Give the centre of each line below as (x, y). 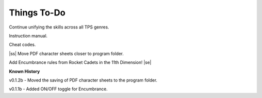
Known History (25, 71)
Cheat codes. (22, 45)
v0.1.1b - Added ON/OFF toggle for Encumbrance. (58, 89)
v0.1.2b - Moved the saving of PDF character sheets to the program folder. (83, 80)
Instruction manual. (28, 36)
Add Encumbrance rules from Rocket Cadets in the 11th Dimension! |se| (80, 62)
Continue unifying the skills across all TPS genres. (59, 27)
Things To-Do (37, 13)
